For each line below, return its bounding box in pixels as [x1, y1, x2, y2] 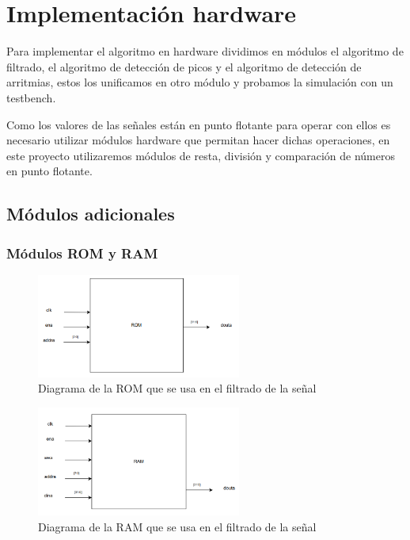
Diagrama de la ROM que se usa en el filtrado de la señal [38, 380, 317, 396]
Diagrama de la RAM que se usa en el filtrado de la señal [38, 518, 317, 534]
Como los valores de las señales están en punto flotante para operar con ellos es [6, 116, 391, 132]
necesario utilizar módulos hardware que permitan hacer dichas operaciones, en [6, 132, 390, 148]
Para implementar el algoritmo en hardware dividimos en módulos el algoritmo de [6, 43, 404, 59]
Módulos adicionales [6, 201, 175, 226]
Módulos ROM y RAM [6, 243, 158, 262]
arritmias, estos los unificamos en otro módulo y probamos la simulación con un [6, 74, 393, 90]
